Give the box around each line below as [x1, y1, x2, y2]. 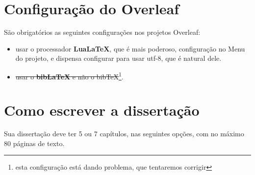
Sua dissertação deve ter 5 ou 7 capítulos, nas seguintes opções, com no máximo [4, 128, 244, 139]
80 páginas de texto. [4, 138, 65, 148]
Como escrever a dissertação [4, 100, 200, 120]
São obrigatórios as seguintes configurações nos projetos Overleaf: [4, 27, 201, 37]
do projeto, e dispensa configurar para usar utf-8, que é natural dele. [15, 53, 222, 63]
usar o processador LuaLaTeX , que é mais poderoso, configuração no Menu [15, 43, 245, 53]
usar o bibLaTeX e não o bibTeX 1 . [15, 70, 124, 81]
